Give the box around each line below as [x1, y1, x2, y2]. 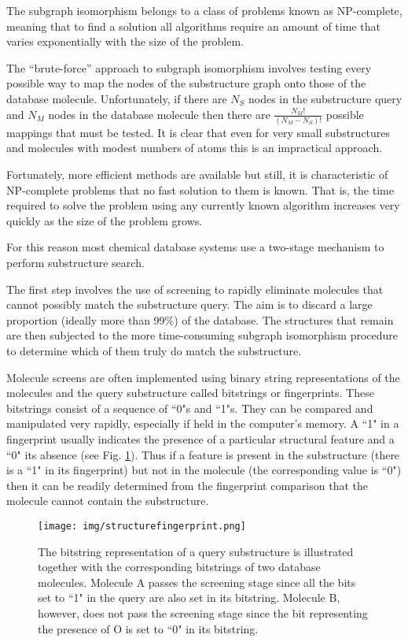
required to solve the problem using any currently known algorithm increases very [6, 197, 400, 213]
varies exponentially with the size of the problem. [6, 33, 244, 50]
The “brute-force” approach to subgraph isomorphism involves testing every [6, 59, 372, 76]
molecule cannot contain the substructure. [6, 492, 209, 509]
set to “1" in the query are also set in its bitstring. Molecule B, [38, 589, 340, 606]
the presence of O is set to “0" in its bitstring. [38, 620, 259, 636]
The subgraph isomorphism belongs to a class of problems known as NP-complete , [6, 2, 402, 18]
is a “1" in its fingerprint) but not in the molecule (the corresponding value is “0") [6, 462, 402, 478]
